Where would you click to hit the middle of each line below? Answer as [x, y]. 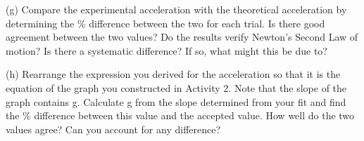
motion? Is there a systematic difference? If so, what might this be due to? [167, 50]
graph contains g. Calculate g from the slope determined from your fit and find [176, 101]
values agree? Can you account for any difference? [113, 129]
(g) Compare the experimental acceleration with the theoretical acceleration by [176, 9]
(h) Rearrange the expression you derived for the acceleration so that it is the [173, 74]
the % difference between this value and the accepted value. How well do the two [180, 115]
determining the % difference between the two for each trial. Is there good [165, 23]
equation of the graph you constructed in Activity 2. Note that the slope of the [176, 87]
